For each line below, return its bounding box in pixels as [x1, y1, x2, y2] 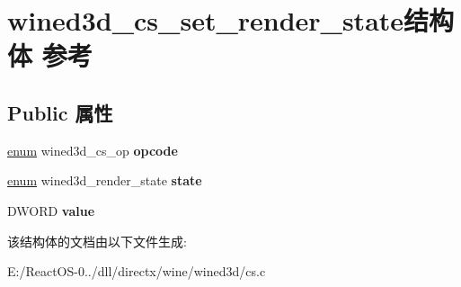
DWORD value [7, 201, 95, 220]
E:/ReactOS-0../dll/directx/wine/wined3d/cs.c [7, 262, 266, 281]
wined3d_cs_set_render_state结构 [7, 2, 455, 39]
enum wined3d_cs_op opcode [7, 140, 178, 159]
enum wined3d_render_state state [7, 171, 202, 190]
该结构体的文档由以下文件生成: [7, 231, 187, 250]
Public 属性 [7, 98, 113, 126]
